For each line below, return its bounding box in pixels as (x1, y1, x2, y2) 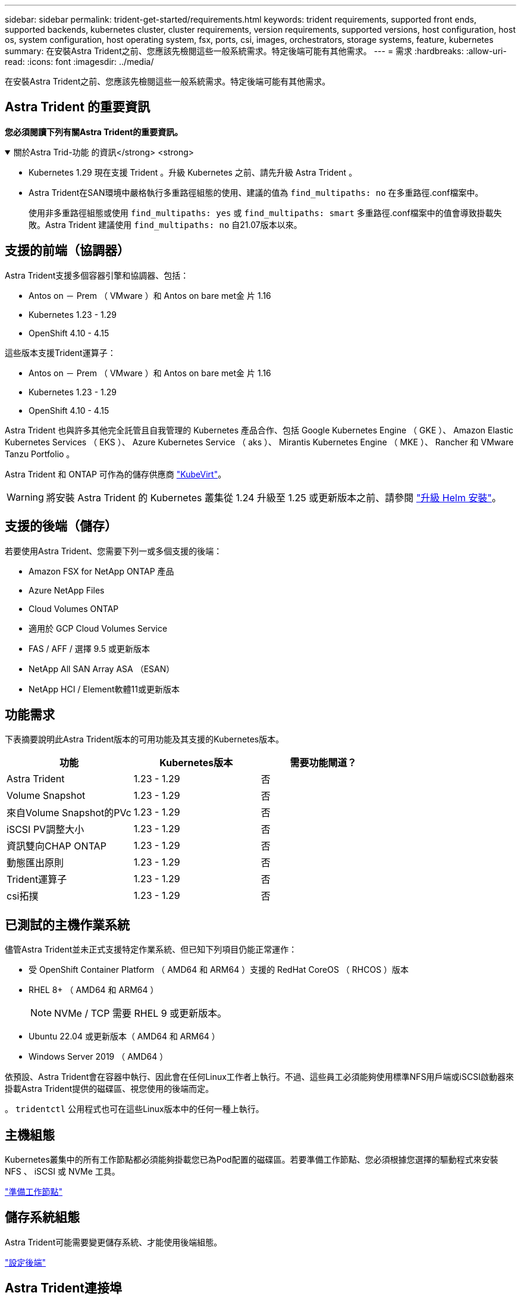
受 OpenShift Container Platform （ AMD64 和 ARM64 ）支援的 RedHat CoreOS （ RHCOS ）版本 (29, 964, 409, 975)
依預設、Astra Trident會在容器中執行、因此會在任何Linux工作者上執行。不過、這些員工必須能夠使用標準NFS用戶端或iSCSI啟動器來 (5, 1072, 514, 1082)
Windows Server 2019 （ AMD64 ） (29, 1051, 168, 1062)
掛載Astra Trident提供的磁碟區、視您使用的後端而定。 (5, 1083, 214, 1094)
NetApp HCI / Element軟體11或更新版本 (29, 683, 180, 694)
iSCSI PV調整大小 (7, 823, 84, 836)
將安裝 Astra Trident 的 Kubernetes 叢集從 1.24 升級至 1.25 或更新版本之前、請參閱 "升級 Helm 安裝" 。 (46, 491, 501, 504)
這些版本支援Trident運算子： (5, 347, 116, 358)
